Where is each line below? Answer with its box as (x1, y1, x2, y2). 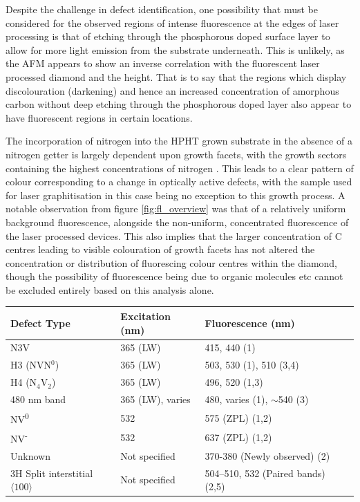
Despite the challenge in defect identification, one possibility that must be (6, 2, 319, 16)
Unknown (10, 448, 50, 463)
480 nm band (10, 391, 66, 406)
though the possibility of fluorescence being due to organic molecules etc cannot (6, 269, 343, 283)
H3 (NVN (10, 357, 52, 372)
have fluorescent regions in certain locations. (6, 110, 193, 124)
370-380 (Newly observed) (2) (205, 448, 330, 463)
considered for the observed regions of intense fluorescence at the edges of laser (6, 15, 339, 30)
